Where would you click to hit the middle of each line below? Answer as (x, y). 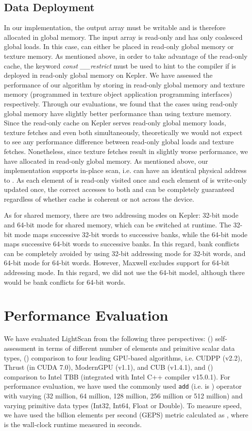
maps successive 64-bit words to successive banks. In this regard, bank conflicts (122, 244)
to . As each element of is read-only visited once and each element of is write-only (126, 180)
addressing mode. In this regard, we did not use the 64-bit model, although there (124, 272)
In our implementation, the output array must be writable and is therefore (115, 27)
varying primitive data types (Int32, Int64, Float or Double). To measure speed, (123, 405)
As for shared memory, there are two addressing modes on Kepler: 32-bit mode (121, 215)
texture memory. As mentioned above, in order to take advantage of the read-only (126, 56)
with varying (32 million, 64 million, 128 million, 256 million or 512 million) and (123, 395)
